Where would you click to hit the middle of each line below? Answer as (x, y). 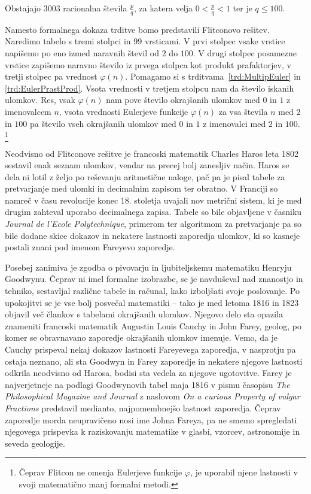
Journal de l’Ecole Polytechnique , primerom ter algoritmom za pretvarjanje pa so (153, 224)
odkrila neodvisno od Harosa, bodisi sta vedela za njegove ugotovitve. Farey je (148, 373)
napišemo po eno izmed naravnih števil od (82, 53)
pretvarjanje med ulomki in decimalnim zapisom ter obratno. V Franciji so (141, 188)
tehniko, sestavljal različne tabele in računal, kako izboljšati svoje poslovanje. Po (153, 291)
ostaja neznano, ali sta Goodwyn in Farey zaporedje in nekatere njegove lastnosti (154, 361)
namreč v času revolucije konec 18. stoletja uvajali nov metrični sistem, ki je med (153, 200)
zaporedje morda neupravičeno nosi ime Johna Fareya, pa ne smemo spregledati (151, 419)
